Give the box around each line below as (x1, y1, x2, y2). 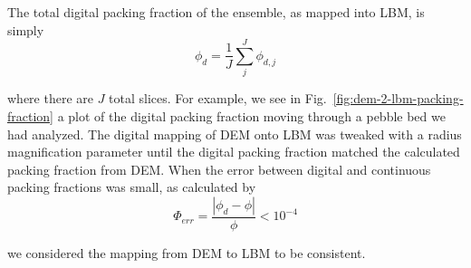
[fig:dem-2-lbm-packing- (332, 89, 464, 108)
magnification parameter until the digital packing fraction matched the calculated (7, 142, 460, 161)
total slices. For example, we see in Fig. (109, 89, 327, 108)
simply (7, 20, 44, 39)
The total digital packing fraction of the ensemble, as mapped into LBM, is (7, 3, 425, 21)
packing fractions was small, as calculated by (7, 177, 256, 196)
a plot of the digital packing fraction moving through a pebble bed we (57, 106, 446, 125)
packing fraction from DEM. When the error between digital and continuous (7, 159, 431, 178)
